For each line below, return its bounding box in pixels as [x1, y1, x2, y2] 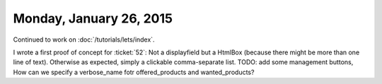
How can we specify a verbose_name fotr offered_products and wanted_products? [13, 68, 255, 76]
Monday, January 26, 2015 [13, 11, 173, 26]
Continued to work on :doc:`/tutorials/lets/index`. [13, 35, 155, 44]
